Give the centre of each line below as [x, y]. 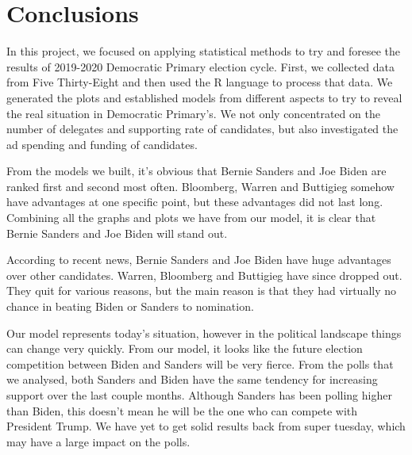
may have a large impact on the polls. [98, 441]
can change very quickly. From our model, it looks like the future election [185, 348]
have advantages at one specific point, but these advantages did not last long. [195, 202]
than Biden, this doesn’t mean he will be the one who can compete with [182, 410]
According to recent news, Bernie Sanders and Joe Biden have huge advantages [199, 260]
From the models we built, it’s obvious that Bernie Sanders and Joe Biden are [196, 171]
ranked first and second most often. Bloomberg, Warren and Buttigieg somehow [200, 186]
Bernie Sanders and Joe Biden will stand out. [117, 233]
